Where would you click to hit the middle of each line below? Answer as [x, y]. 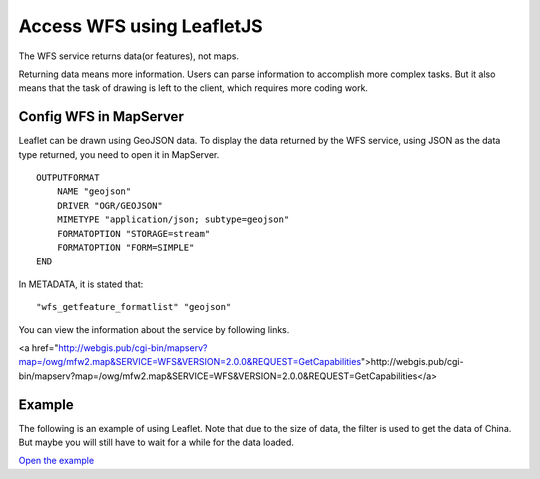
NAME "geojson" [94, 191]
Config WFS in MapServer [101, 116]
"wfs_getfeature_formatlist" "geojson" [134, 307]
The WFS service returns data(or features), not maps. [129, 56]
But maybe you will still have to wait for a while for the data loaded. [156, 442]
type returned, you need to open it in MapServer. [119, 154]
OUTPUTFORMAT [68, 178]
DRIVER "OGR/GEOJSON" [110, 205]
